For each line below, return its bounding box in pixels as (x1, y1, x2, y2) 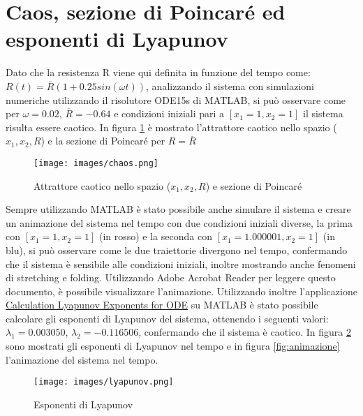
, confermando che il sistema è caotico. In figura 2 (138, 325, 352, 339)
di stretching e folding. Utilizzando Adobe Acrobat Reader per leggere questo (6, 270, 336, 285)
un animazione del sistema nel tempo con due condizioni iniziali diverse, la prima (6, 215, 353, 230)
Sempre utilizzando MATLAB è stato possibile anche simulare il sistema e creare (6, 202, 351, 216)
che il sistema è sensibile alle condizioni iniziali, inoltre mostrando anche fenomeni (6, 256, 356, 271)
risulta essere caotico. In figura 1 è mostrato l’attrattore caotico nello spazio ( (6, 119, 337, 134)
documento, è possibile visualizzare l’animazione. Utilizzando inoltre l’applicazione (6, 283, 357, 298)
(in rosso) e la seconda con (98, 229, 212, 244)
